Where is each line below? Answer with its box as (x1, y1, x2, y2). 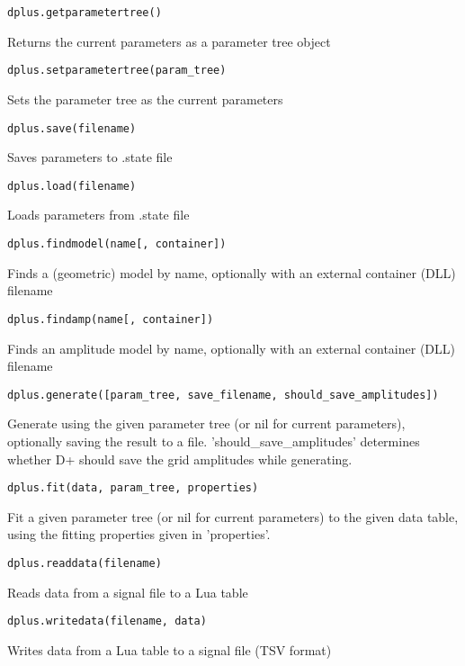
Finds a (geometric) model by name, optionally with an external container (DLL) (7, 263, 456, 282)
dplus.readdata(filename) (7, 556, 162, 570)
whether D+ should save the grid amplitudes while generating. (7, 449, 353, 468)
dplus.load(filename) (7, 179, 137, 193)
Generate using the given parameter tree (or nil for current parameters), (7, 414, 406, 433)
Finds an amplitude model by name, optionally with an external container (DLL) (7, 338, 455, 357)
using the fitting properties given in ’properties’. (7, 525, 271, 544)
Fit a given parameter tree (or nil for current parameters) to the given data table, (7, 507, 459, 526)
